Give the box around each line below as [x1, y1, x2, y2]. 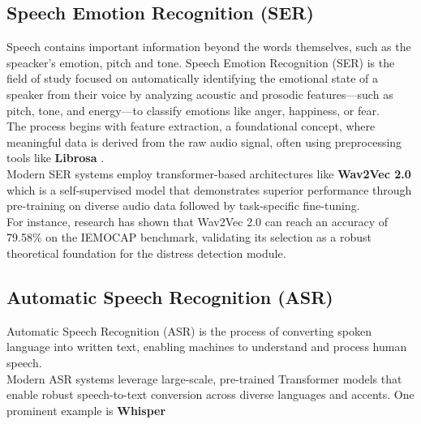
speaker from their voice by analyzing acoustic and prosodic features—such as [6, 85, 393, 102]
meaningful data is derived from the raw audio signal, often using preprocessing [6, 133, 402, 150]
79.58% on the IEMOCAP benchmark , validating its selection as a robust [6, 229, 372, 246]
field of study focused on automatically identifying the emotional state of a [6, 70, 378, 87]
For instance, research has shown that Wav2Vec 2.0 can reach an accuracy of [6, 212, 389, 229]
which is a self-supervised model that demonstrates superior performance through [6, 181, 412, 198]
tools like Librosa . [6, 149, 105, 166]
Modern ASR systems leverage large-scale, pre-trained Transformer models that [6, 370, 402, 387]
